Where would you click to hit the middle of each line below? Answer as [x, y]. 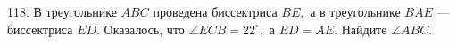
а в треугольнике [355, 11]
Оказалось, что [144, 29]
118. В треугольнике [62, 11]
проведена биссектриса [215, 11]
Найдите [364, 29]
